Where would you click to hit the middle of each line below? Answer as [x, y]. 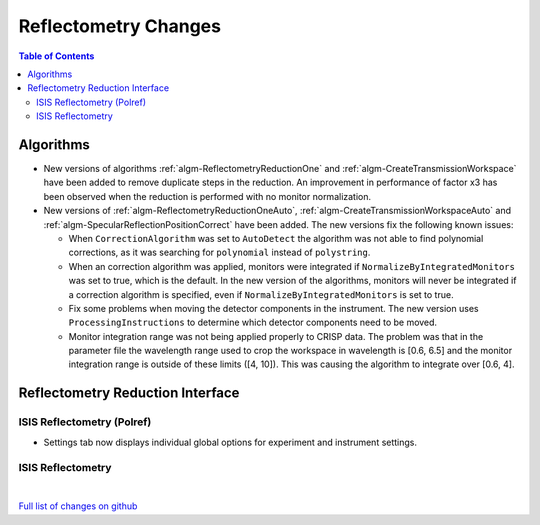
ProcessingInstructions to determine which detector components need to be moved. [253, 322]
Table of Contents [56, 56]
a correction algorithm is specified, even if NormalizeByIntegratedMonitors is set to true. [261, 294]
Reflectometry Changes [120, 26]
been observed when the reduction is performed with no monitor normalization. [207, 196]
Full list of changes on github [78, 506]
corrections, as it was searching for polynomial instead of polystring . [219, 252]
